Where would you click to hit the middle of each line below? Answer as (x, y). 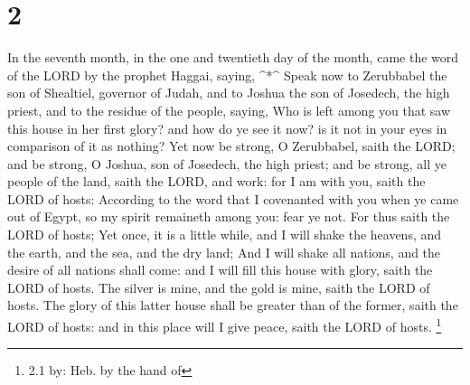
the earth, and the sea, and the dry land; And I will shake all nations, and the (224, 252)
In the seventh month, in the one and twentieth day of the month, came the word (233, 57)
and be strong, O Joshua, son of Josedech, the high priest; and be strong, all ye (227, 163)
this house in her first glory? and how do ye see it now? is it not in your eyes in (227, 128)
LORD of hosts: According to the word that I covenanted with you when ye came (233, 198)
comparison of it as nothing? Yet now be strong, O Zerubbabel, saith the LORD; (231, 146)
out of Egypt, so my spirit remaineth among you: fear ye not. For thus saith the (229, 216)
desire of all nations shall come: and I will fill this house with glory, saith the (220, 270)
